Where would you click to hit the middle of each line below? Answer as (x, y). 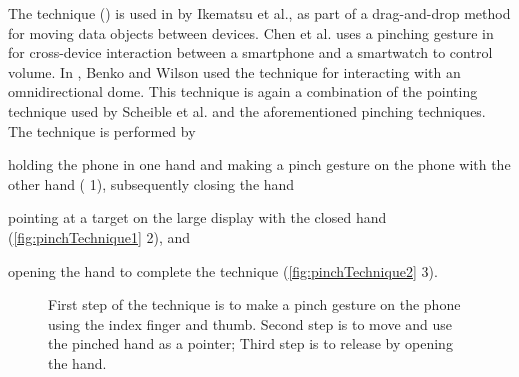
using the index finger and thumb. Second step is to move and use (250, 323)
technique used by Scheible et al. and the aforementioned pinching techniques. (247, 110)
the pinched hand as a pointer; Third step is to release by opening (250, 343)
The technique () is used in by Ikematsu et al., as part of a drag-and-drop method (259, 13)
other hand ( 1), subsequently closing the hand (151, 183)
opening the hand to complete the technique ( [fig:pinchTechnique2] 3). (223, 270)
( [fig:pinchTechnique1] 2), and (99, 236)
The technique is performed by (102, 130)
